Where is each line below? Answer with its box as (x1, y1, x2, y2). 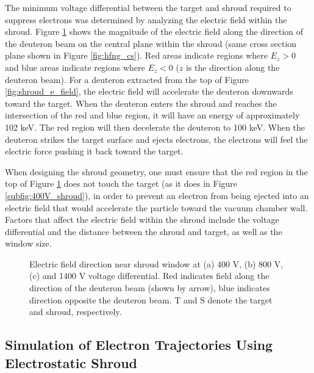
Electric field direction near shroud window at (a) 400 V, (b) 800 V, (29, 257, 284, 270)
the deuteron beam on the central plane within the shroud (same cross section (5, 37, 297, 49)
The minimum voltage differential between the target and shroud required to (5, 1, 291, 13)
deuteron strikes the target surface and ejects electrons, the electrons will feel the (5, 132, 308, 145)
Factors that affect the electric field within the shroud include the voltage (5, 213, 279, 226)
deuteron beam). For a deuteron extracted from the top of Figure (5, 73, 249, 85)
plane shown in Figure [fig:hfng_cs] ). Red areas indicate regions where (5, 49, 268, 62)
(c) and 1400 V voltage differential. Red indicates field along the (29, 269, 269, 282)
